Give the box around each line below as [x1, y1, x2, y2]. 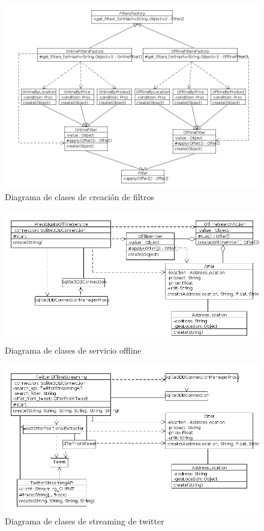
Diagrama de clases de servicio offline [5, 343, 142, 356]
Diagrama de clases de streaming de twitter [5, 515, 164, 527]
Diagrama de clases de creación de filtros [5, 191, 155, 203]
